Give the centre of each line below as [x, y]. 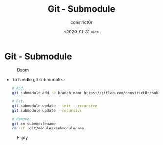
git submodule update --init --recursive [54, 106]
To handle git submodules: [38, 79]
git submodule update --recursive [47, 111]
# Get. [18, 101]
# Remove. [22, 119]
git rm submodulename [33, 124]
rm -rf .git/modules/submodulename [48, 128]
